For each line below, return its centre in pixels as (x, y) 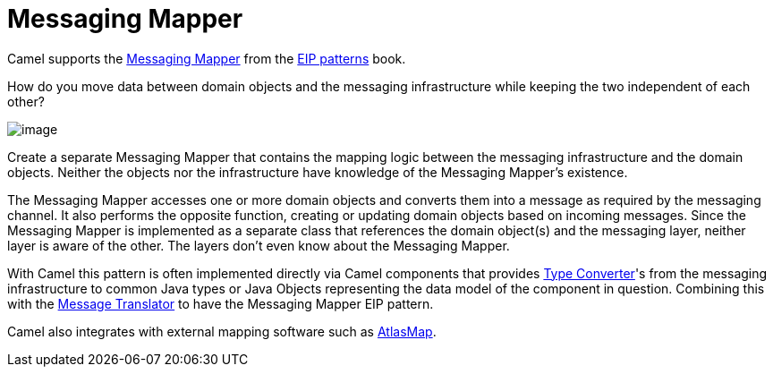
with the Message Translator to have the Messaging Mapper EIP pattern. (221, 303)
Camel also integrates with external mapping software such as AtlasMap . (222, 331)
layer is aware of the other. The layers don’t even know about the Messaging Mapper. (259, 245)
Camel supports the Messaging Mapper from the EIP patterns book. (207, 58)
